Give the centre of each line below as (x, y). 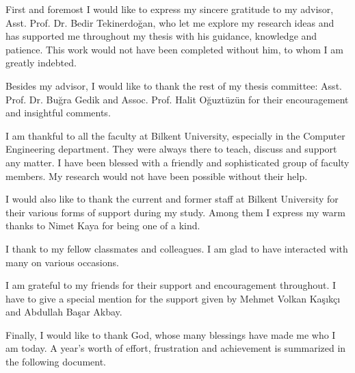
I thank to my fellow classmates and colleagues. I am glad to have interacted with (177, 248)
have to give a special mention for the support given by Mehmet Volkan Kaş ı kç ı (173, 298)
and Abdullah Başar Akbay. (64, 312)
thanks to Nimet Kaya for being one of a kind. (103, 226)
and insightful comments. (58, 113)
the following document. (56, 362)
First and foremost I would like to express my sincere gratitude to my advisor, (170, 9)
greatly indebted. (41, 63)
